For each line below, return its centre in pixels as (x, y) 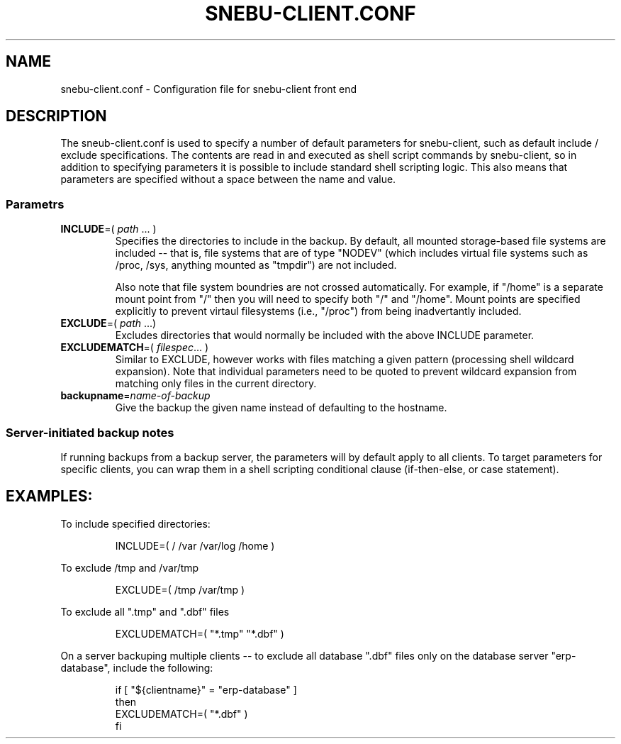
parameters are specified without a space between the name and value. (228, 179)
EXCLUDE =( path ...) (108, 323)
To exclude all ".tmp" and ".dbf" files (145, 611)
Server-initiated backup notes (90, 432)
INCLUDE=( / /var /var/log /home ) (195, 545)
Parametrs (35, 204)
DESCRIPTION (56, 116)
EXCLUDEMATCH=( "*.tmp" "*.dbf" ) (200, 633)
